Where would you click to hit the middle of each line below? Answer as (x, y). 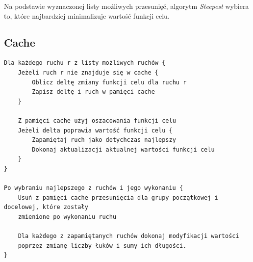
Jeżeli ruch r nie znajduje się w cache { (88, 72)
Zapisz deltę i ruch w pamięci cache (93, 92)
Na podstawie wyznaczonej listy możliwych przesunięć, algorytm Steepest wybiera (126, 6)
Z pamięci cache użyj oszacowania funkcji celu (97, 120)
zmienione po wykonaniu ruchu (67, 217)
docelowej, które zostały (46, 207)
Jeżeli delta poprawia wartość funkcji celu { (95, 130)
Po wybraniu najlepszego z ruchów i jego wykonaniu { (94, 188)
